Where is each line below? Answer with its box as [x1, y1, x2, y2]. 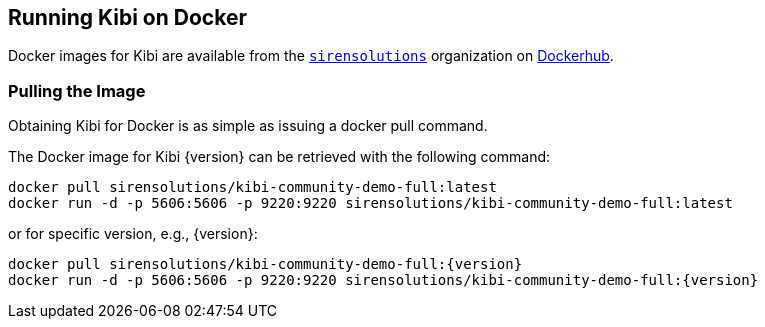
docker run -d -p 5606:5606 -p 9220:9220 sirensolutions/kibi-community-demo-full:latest [8, 195, 733, 212]
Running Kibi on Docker [8, 5, 247, 30]
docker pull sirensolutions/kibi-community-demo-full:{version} [8, 256, 523, 273]
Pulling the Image [8, 80, 146, 101]
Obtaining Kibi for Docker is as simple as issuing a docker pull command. [8, 117, 488, 135]
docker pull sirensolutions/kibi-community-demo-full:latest [8, 179, 497, 196]
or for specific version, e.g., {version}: [8, 225, 258, 243]
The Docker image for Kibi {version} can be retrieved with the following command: [8, 148, 551, 166]
